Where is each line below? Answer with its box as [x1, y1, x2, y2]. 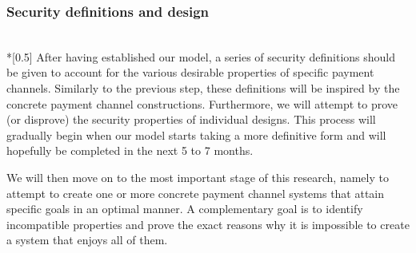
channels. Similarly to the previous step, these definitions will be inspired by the [6, 80, 400, 96]
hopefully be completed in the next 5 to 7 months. [6, 142, 254, 159]
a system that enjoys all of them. [6, 231, 168, 248]
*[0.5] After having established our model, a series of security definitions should [6, 48, 396, 65]
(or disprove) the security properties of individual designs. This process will [6, 111, 376, 128]
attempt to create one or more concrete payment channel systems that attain [6, 184, 385, 201]
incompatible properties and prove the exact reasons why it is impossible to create [6, 215, 410, 232]
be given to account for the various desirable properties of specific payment [6, 64, 374, 81]
